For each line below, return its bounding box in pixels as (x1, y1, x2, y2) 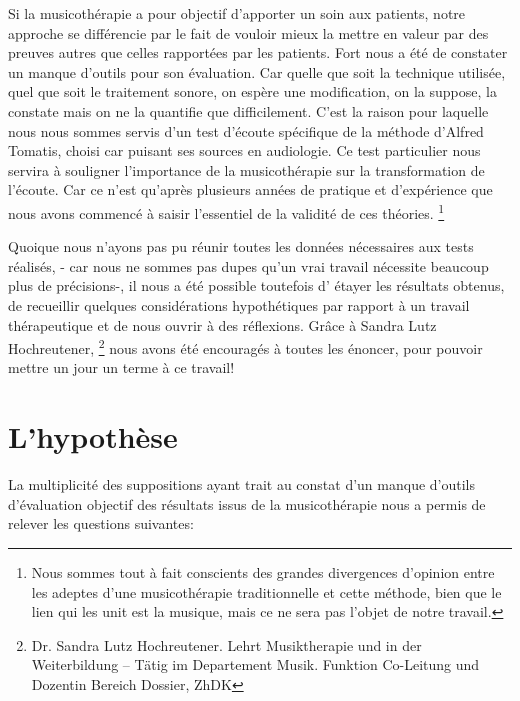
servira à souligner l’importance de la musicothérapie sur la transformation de (8, 159, 485, 180)
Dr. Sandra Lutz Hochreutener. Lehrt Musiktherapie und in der (31, 634, 422, 655)
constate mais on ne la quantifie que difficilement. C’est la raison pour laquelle (8, 100, 489, 121)
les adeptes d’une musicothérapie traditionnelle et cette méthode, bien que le (31, 581, 502, 602)
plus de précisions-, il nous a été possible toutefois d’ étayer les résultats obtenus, (8, 275, 505, 296)
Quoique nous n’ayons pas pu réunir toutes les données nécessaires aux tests (8, 236, 474, 257)
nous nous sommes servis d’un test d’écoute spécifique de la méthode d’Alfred (8, 120, 484, 141)
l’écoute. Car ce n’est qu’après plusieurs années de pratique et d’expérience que (8, 179, 493, 200)
